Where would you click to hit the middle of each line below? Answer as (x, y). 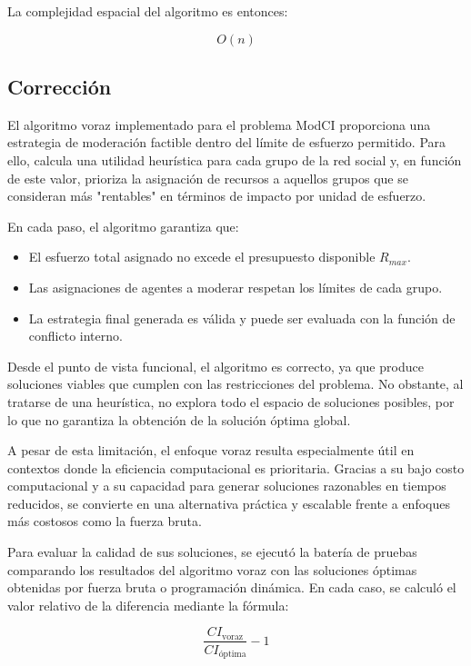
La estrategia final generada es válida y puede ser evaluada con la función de (242, 318)
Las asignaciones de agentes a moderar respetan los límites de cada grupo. (235, 287)
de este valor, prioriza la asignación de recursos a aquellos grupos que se (208, 178)
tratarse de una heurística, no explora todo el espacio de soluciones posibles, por (231, 401)
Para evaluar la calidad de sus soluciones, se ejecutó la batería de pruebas (212, 552)
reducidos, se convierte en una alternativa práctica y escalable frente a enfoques (229, 503)
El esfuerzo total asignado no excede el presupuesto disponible (202, 257)
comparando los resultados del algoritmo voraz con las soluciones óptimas (212, 569)
